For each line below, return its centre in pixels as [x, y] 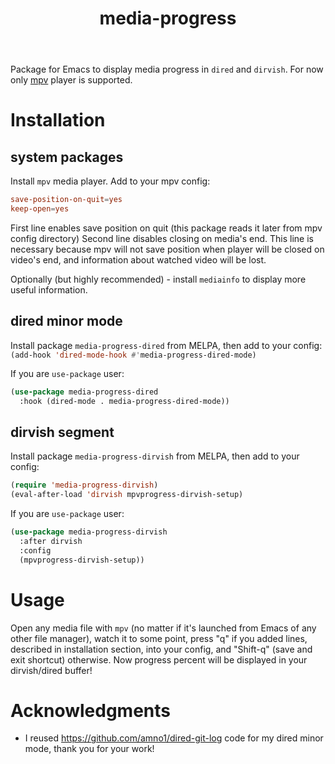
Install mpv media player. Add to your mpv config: [110, 181]
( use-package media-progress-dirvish [89, 532]
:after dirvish [51, 541]
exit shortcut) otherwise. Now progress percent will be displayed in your [159, 659]
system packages [67, 157]
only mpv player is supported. [71, 80]
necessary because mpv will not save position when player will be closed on [167, 249]
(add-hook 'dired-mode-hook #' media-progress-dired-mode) [133, 355]
